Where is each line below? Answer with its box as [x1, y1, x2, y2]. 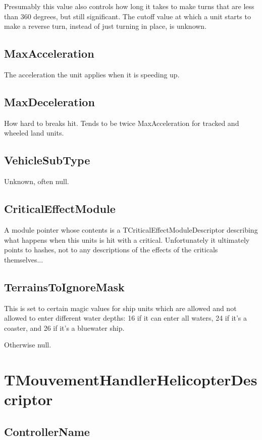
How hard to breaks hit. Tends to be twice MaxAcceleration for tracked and [4, 117, 239, 128]
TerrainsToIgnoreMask [4, 279, 125, 294]
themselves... [4, 254, 43, 265]
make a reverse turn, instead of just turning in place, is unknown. [4, 21, 207, 31]
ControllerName [4, 423, 90, 439]
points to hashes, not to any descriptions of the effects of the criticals [4, 244, 218, 255]
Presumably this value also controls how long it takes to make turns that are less [4, 1, 254, 11]
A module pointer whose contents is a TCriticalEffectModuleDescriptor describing [4, 224, 258, 235]
